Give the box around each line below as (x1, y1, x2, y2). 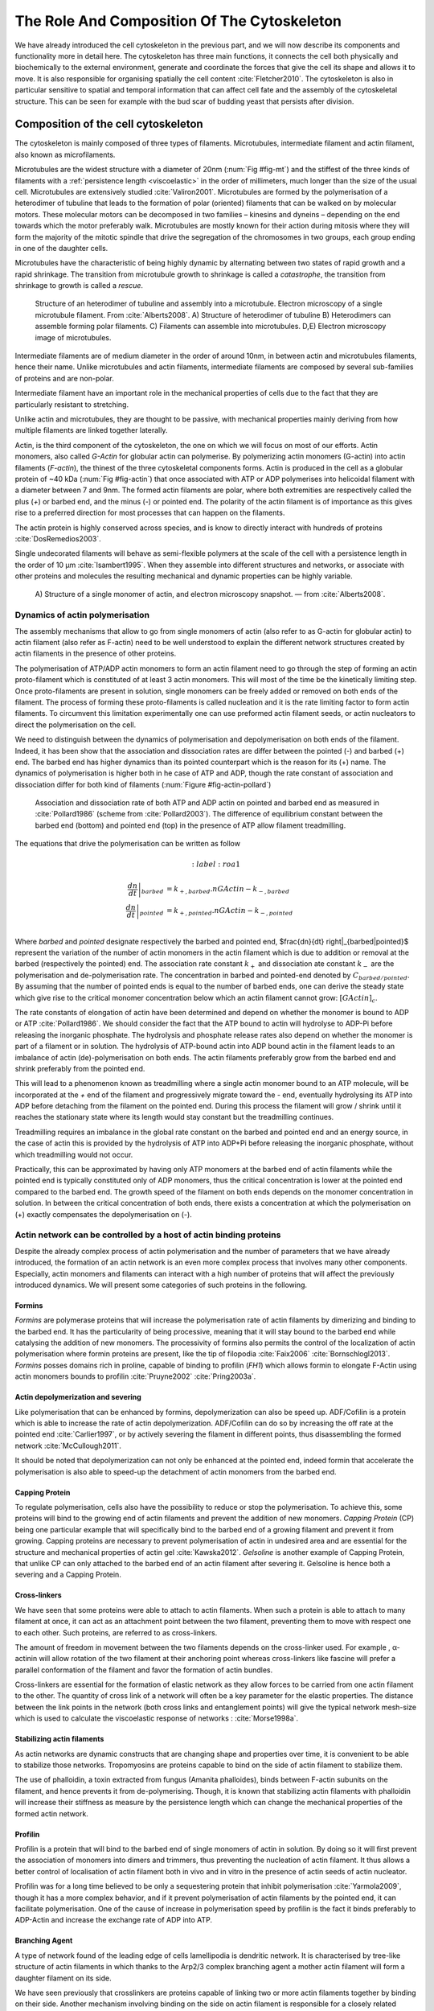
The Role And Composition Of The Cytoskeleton (14, 12, 342, 30)
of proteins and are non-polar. (14, 373, 114, 383)
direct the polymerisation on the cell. (14, 720, 137, 730)
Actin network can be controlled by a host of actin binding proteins (14, 1229, 281, 1240)
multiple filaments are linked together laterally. (14, 426, 168, 435)
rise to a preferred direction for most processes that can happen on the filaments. (14, 508, 285, 518)
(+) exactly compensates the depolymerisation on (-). (14, 1209, 192, 1219)
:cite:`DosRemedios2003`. (14, 533, 102, 543)
